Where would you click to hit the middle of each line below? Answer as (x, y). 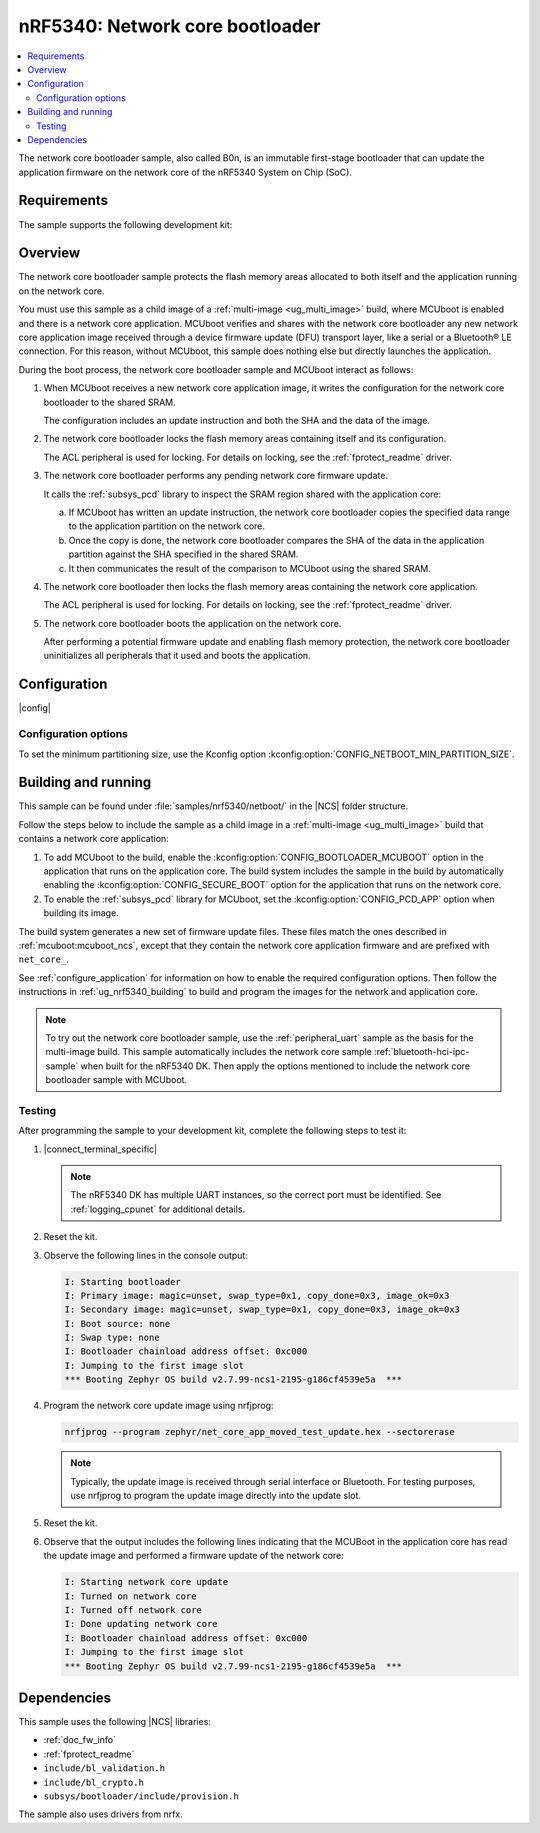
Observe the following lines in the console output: (146, 1255)
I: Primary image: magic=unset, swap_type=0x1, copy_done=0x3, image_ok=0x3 (257, 1295)
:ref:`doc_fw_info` (80, 1740)
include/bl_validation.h (104, 1768)
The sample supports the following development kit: (125, 224)
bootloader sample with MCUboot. (116, 1080)
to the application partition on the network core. (166, 526)
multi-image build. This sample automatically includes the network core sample (208, 1052)
